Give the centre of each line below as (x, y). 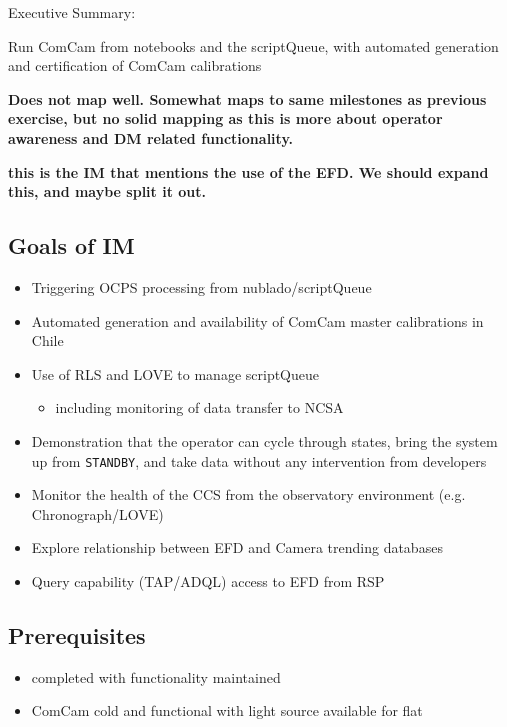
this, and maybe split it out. (107, 191)
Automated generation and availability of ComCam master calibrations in (257, 320)
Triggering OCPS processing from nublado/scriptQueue (201, 286)
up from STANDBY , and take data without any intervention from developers (259, 460)
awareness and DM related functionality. (150, 137)
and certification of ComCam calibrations (135, 65)
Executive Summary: (72, 12)
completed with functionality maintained (156, 676)
